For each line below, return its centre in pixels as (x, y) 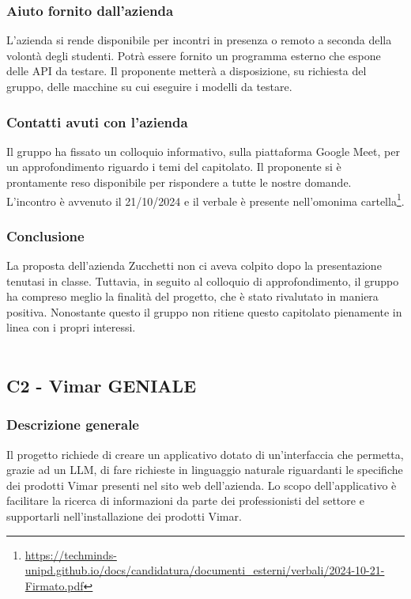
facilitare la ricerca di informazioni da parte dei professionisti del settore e (185, 500)
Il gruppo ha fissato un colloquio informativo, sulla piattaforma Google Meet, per (203, 151)
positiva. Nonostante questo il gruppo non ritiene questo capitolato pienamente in (204, 311)
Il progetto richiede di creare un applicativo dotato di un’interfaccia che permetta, (205, 454)
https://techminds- (71, 554)
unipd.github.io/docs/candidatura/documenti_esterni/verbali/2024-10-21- (205, 570)
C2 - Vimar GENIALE (102, 386)
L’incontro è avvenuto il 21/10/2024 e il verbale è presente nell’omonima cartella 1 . (205, 199)
